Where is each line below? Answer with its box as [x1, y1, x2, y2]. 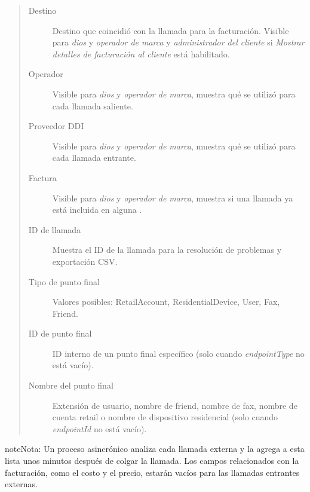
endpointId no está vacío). [52, 422, 147, 435]
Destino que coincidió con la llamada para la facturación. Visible [52, 24, 289, 36]
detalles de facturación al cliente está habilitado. [52, 47, 230, 60]
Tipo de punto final [28, 275, 100, 288]
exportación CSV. [52, 255, 118, 267]
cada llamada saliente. [52, 99, 133, 112]
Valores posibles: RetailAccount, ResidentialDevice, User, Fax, [52, 295, 280, 308]
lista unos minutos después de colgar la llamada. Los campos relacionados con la [5, 454, 299, 467]
